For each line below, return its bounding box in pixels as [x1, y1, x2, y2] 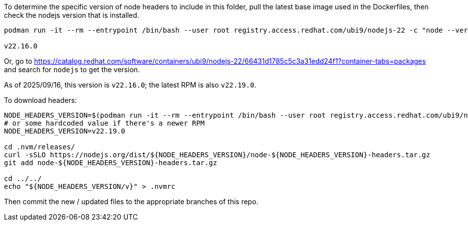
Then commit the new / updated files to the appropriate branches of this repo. [4, 197, 258, 206]
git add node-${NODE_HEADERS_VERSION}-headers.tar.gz [4, 159, 217, 167]
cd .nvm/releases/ [4, 143, 75, 151]
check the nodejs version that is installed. [4, 11, 139, 19]
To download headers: [4, 96, 77, 104]
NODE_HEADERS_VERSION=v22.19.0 [4, 127, 125, 135]
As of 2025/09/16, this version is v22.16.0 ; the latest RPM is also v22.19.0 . [4, 81, 256, 89]
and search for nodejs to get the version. [4, 65, 140, 74]
